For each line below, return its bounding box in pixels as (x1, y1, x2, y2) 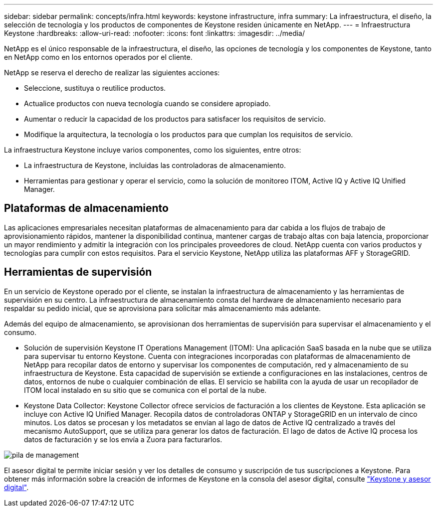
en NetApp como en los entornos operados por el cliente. (4, 53, 193, 61)
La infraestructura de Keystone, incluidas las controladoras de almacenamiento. (24, 161, 286, 170)
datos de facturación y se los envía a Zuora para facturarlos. (24, 435, 222, 444)
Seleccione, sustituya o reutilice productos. (24, 84, 166, 92)
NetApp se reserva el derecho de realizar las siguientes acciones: (4, 68, 220, 77)
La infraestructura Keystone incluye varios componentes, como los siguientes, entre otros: (4, 146, 301, 154)
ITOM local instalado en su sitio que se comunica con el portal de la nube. (24, 385, 267, 394)
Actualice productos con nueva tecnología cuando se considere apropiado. (24, 99, 271, 108)
